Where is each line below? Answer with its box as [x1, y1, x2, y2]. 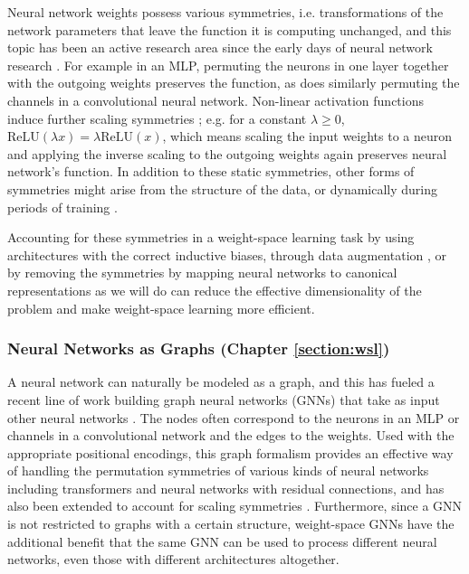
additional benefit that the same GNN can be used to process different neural [7, 532, 437, 550]
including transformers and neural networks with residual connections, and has [7, 478, 445, 497]
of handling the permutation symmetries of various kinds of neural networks [7, 461, 429, 480]
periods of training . [7, 197, 118, 216]
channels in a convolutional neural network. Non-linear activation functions [7, 90, 424, 109]
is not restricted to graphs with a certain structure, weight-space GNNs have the [7, 514, 455, 533]
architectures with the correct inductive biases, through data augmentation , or [7, 245, 447, 264]
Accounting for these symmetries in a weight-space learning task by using [7, 228, 415, 247]
